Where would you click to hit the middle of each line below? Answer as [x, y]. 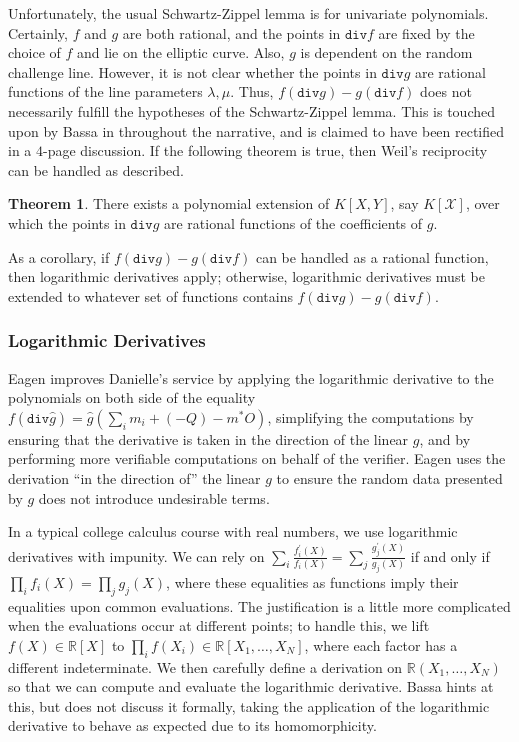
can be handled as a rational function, [372, 256]
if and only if [450, 555]
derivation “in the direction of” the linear [134, 477]
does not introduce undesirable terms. [154, 497]
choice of [34, 52]
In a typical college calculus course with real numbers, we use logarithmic [233, 531]
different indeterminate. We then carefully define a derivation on [205, 666]
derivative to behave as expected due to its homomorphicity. [192, 725]
